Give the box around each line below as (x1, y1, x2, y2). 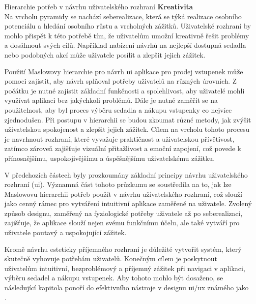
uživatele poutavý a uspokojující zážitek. (4, 227, 127, 238)
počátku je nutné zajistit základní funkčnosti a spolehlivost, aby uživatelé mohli (4, 85, 245, 95)
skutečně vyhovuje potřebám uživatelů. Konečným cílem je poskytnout (4, 253, 218, 264)
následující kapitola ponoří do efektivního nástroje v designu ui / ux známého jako (4, 282, 249, 293)
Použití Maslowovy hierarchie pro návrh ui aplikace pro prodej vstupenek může (4, 66, 243, 76)
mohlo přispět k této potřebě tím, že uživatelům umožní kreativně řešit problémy (4, 30, 249, 40)
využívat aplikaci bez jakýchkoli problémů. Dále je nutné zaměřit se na (4, 95, 218, 105)
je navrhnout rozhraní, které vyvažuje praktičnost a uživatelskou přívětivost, (4, 133, 234, 144)
